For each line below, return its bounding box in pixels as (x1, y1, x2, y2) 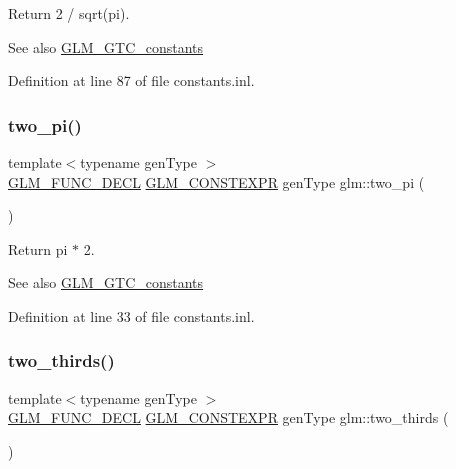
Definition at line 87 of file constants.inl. (8, 70, 255, 91)
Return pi (8, 238, 68, 259)
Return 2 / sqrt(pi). (8, 3, 130, 23)
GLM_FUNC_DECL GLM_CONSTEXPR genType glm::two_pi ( (8, 171, 425, 192)
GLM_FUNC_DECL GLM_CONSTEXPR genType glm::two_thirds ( (8, 407, 449, 428)
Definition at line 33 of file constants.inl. (8, 305, 255, 326)
